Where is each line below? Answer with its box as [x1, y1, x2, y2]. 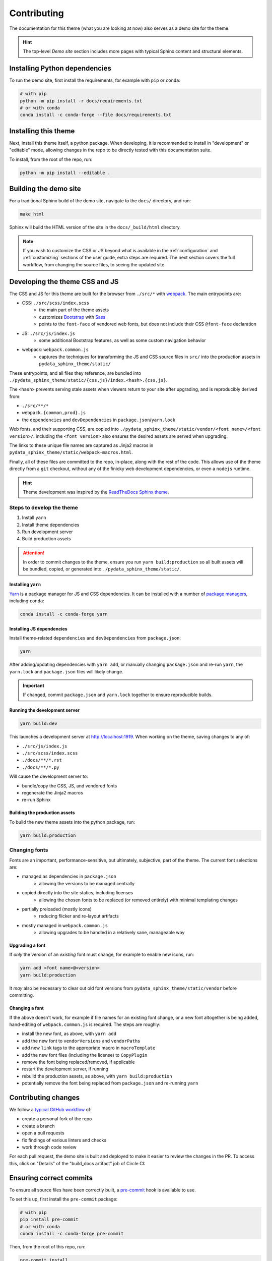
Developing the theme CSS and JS [9, 277, 119, 286]
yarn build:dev [20, 721, 57, 726]
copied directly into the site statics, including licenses [22, 890, 133, 896]
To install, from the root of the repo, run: [9, 156, 93, 162]
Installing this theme [9, 127, 75, 135]
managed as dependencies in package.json [22, 873, 117, 880]
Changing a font [9, 1005, 44, 1011]
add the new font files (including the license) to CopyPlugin [22, 1052, 148, 1058]
